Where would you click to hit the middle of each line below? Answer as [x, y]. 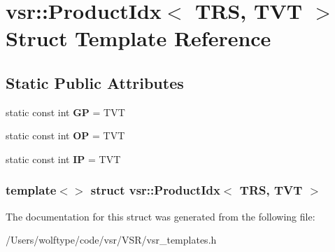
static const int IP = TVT [63, 159]
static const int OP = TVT [65, 135]
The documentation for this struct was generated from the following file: [161, 216]
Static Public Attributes [95, 82]
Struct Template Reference [138, 38]
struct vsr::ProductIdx [155, 190]
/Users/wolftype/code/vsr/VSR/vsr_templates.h [111, 240]
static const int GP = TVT [65, 112]
